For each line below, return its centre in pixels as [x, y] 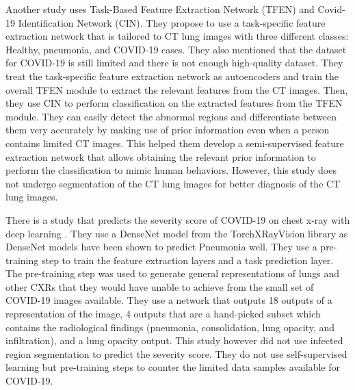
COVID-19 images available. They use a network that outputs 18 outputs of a [169, 300]
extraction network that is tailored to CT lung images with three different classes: [177, 36]
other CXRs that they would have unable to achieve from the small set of [160, 286]
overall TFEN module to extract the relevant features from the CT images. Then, [177, 89]
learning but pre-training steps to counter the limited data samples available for [173, 367]
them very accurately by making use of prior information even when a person [168, 130]
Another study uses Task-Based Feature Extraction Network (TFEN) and [160, 9]
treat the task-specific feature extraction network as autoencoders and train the [172, 76]
